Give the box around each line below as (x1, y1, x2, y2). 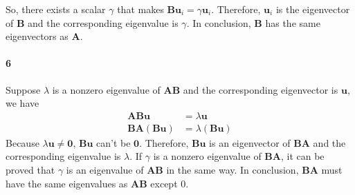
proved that (6, 163, 55, 177)
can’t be (96, 135, 131, 150)
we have (6, 96, 39, 110)
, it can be (280, 149, 325, 163)
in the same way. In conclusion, (166, 163, 299, 177)
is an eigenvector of (209, 135, 291, 150)
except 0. (150, 176, 189, 190)
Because (6, 135, 39, 150)
